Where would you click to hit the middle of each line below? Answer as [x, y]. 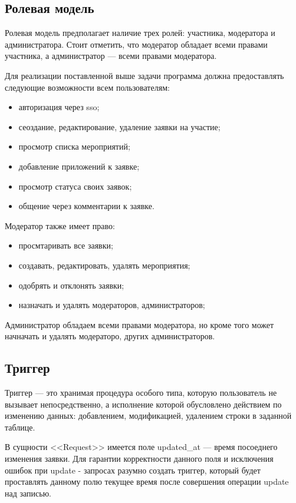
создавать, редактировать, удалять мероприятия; [104, 265]
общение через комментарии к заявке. [86, 206]
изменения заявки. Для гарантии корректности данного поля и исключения [139, 459]
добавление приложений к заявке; [79, 166]
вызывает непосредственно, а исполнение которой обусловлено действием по [143, 404]
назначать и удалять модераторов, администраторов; [112, 305]
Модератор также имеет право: [60, 225]
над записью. [28, 493]
